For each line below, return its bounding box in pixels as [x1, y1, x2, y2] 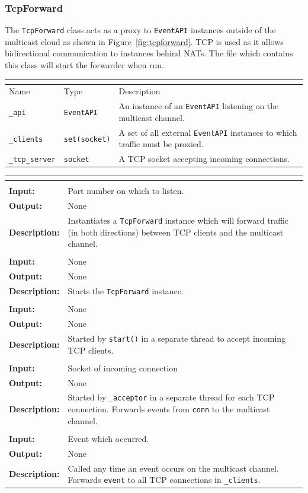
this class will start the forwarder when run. [5, 59, 164, 71]
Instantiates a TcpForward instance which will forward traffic [68, 214, 289, 227]
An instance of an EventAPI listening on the [118, 100, 279, 112]
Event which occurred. [68, 432, 149, 444]
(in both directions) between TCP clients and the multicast [68, 225, 284, 238]
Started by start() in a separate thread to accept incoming [68, 332, 286, 344]
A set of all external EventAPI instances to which [118, 126, 297, 138]
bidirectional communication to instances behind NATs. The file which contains [5, 47, 293, 59]
